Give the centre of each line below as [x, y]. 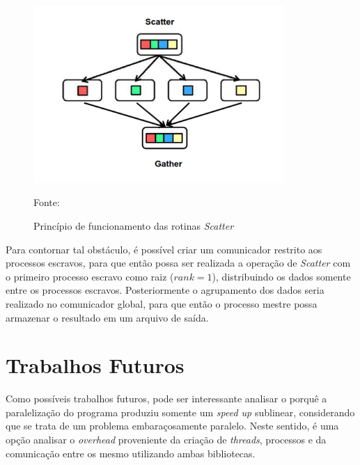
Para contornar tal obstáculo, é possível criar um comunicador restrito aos [164, 249]
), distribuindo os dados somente [281, 276]
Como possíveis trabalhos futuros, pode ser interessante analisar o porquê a [166, 399]
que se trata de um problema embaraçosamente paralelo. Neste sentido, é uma [172, 426]
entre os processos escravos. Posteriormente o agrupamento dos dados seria [165, 290]
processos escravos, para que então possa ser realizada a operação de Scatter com [178, 263]
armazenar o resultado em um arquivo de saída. [107, 317]
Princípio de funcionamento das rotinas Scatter [134, 225]
